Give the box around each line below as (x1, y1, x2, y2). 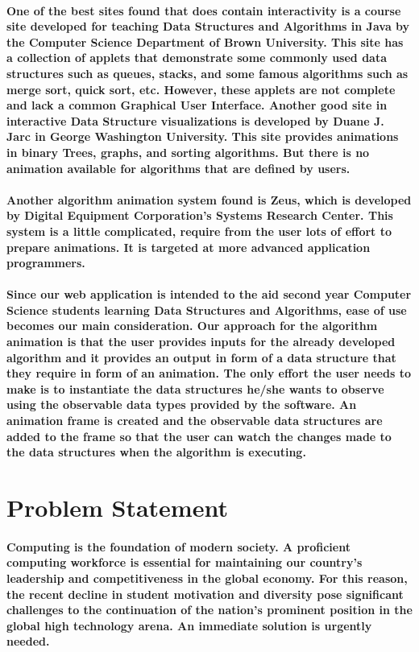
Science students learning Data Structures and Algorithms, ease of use (6, 301, 407, 318)
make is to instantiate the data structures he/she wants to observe (6, 380, 384, 397)
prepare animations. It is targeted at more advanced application (6, 238, 371, 255)
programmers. (6, 254, 85, 271)
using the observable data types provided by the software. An (6, 396, 357, 413)
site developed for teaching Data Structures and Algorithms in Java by (6, 18, 410, 35)
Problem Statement (6, 491, 228, 523)
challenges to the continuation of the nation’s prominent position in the (6, 601, 413, 618)
